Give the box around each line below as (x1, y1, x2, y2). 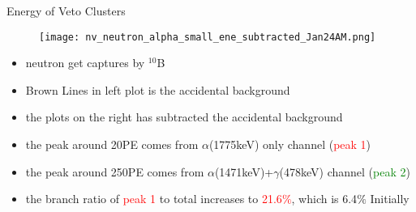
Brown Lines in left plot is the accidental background (25, 81, 290, 98)
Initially (370, 190, 410, 207)
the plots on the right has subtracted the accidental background (25, 108, 343, 125)
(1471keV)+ (214, 163, 274, 180)
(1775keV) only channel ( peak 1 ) (208, 136, 371, 153)
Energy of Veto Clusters (6, 2, 126, 19)
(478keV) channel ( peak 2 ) (279, 163, 410, 180)
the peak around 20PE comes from (25, 136, 199, 153)
